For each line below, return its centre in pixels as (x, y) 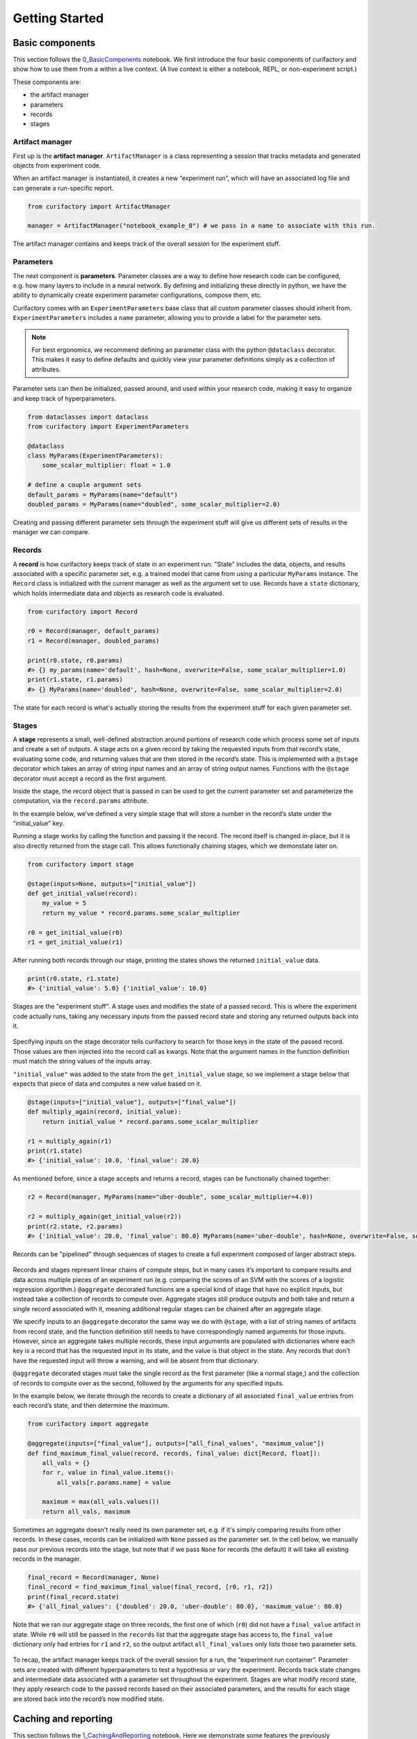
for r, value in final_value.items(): (108, 1473)
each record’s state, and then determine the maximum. (91, 1406)
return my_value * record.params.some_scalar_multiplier (141, 913)
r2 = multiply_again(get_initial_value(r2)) (105, 1217)
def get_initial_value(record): (83, 893)
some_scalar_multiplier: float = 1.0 (106, 465)
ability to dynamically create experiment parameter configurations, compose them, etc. (138, 295)
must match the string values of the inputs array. (82, 1061)
